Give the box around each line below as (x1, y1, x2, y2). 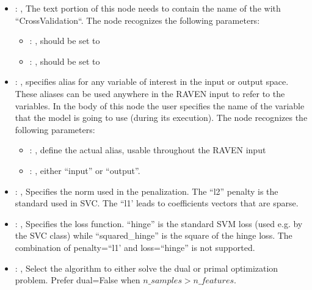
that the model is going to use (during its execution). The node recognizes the (15, 111, 308, 124)
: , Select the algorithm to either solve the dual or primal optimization (15, 261, 278, 274)
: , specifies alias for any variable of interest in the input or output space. (15, 75, 289, 88)
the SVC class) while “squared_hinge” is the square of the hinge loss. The (15, 229, 292, 242)
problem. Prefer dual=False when (15, 274, 140, 286)
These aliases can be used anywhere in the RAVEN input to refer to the (15, 87, 285, 100)
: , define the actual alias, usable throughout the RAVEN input (29, 143, 266, 156)
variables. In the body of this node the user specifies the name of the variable (15, 99, 305, 112)
